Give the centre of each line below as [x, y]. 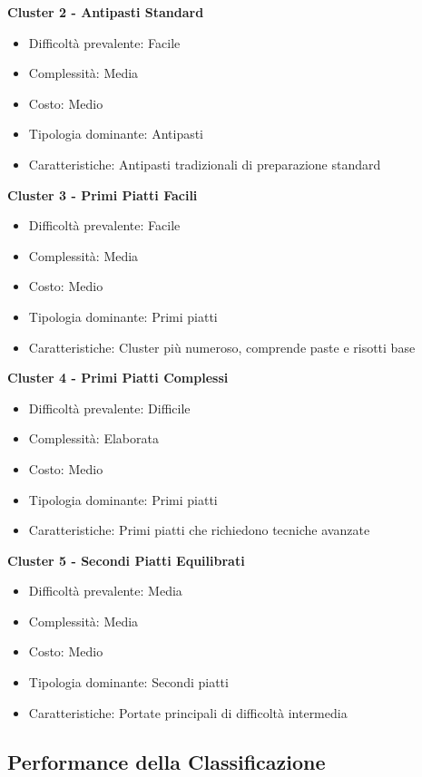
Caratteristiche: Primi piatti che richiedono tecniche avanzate [199, 530]
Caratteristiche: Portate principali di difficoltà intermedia [188, 712]
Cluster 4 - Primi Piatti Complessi [118, 378]
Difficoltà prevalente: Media [105, 591]
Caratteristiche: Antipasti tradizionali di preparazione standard [205, 164]
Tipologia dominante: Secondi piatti [128, 682]
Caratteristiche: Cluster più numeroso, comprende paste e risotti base [222, 347]
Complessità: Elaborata [93, 438]
